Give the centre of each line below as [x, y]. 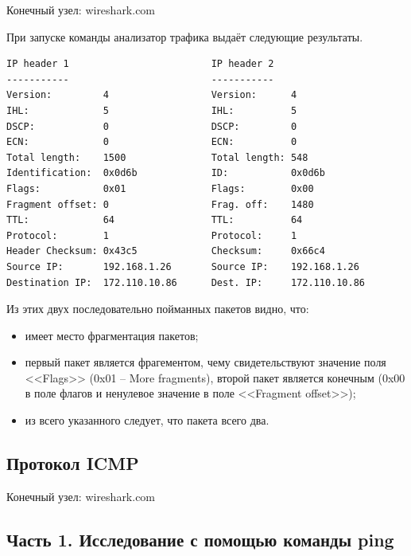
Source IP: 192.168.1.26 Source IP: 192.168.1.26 [183, 266]
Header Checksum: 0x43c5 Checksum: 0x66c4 [166, 251]
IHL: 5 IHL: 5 [152, 110]
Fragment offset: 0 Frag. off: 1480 [160, 204]
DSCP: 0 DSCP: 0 [152, 126]
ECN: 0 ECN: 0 [152, 142]
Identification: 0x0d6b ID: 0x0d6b [166, 173]
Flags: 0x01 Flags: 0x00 [160, 188]
